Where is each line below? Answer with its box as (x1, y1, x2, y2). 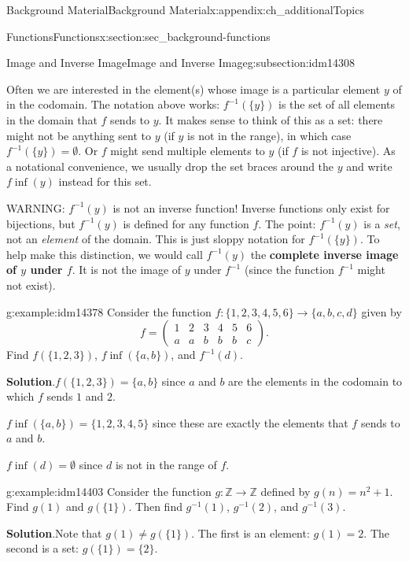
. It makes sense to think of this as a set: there (158, 111, 383, 128)
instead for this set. (58, 173, 152, 190)
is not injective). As (300, 142, 396, 159)
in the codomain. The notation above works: (6, 96, 220, 113)
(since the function (244, 261, 334, 278)
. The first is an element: (191, 524, 310, 541)
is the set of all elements (278, 96, 396, 113)
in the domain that (6, 111, 98, 128)
